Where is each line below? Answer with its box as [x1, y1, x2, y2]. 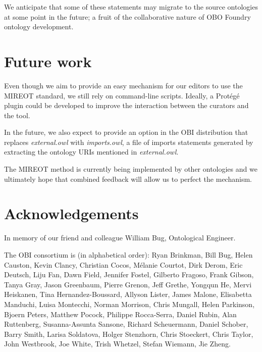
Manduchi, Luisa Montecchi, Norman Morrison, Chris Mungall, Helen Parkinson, [4, 298, 255, 309]
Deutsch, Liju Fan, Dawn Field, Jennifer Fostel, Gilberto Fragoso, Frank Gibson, [4, 269, 254, 280]
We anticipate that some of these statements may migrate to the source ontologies [4, 2, 258, 12]
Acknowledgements [4, 203, 139, 224]
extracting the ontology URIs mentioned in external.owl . [4, 146, 179, 157]
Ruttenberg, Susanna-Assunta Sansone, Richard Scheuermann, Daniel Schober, [4, 319, 248, 329]
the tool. [4, 110, 30, 120]
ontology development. [4, 21, 74, 32]
